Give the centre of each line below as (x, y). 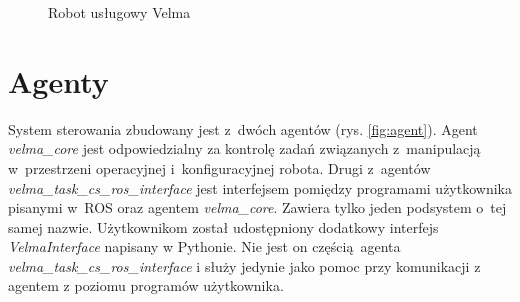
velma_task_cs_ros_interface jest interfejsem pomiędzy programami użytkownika (260, 187)
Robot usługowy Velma (119, 12)
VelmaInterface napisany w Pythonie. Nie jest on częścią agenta (204, 246)
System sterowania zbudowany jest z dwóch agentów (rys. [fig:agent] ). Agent (243, 128)
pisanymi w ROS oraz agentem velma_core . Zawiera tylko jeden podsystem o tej (257, 207)
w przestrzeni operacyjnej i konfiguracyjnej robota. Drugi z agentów (219, 167)
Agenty (58, 80)
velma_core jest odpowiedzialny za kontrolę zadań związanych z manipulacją (244, 148)
